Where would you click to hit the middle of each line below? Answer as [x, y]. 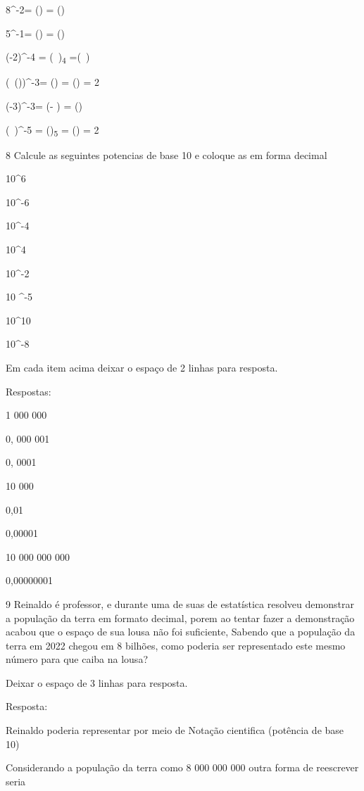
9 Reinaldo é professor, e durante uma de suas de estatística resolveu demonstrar [180, 603]
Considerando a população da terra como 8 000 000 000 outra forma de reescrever [182, 767]
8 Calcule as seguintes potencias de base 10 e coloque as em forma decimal [167, 154]
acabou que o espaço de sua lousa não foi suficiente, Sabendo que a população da [181, 632]
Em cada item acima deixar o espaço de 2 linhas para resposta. [142, 367]
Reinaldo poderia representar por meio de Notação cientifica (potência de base [175, 730]
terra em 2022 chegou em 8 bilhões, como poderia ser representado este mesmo [176, 645]
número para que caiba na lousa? [77, 659]
